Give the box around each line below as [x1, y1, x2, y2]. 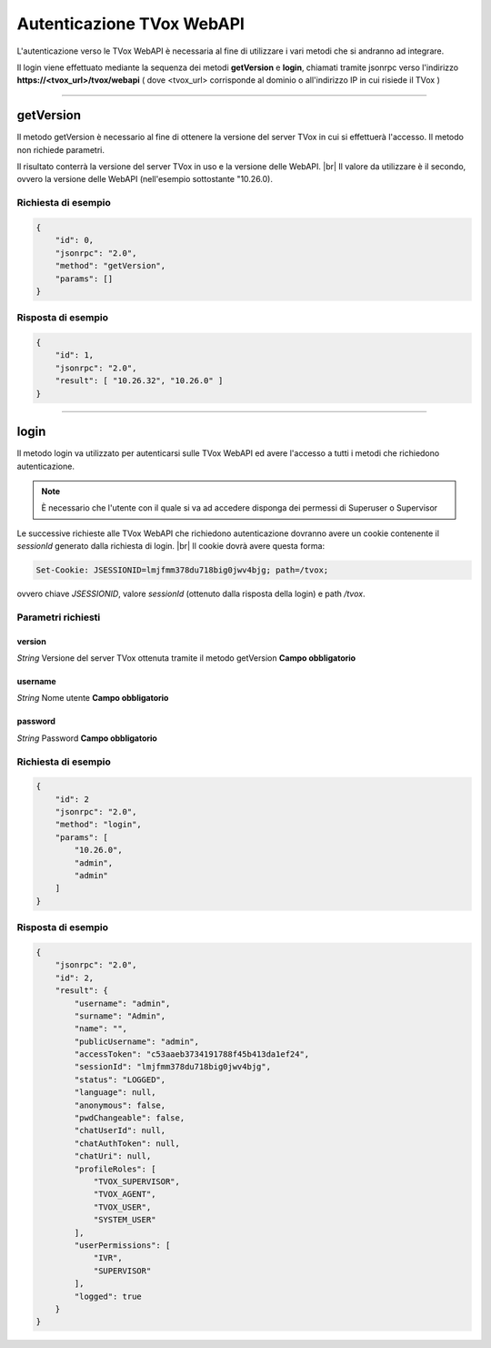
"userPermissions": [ [74, 1240, 171, 1251]
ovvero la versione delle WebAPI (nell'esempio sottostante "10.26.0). [16, 174, 273, 185]
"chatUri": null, [74, 1151, 152, 1161]
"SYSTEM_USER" [93, 1215, 156, 1225]
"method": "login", [55, 819, 143, 830]
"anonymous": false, [74, 1100, 166, 1110]
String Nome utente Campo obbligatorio [16, 693, 169, 704]
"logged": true [74, 1291, 143, 1302]
